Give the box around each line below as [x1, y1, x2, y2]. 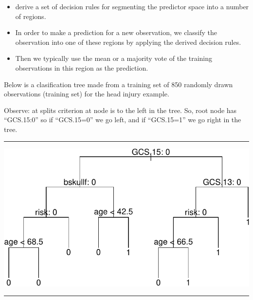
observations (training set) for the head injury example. [4, 89, 169, 99]
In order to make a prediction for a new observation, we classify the [15, 27, 217, 37]
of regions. [15, 11, 46, 21]
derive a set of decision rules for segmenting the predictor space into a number [15, 1, 249, 11]
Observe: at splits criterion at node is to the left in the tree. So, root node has [4, 105, 237, 115]
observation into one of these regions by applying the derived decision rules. [15, 37, 241, 47]
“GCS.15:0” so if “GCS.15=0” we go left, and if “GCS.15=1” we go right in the [4, 114, 241, 125]
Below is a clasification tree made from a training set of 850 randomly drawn [4, 79, 233, 89]
